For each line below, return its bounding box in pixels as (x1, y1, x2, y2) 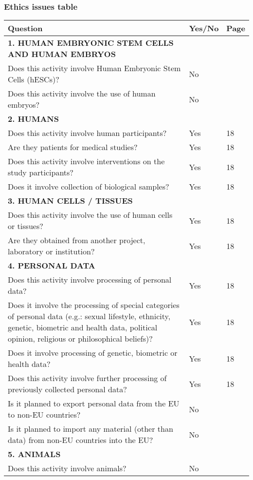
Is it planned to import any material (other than (8, 423, 173, 435)
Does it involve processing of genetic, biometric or (8, 347, 178, 359)
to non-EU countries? (8, 409, 81, 421)
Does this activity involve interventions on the (8, 155, 165, 167)
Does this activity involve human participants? (8, 127, 167, 139)
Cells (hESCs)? (8, 74, 59, 85)
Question (8, 22, 43, 34)
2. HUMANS (8, 113, 59, 125)
